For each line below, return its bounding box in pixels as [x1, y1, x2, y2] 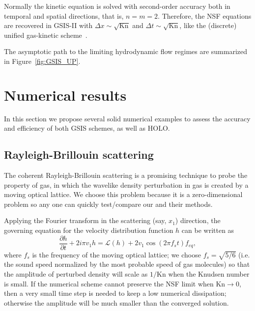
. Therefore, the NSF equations [158, 10, 252, 21]
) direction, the [175, 215, 221, 226]
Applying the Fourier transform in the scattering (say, [4, 215, 167, 226]
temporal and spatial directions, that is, [4, 10, 124, 21]
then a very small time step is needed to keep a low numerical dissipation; [4, 288, 227, 298]
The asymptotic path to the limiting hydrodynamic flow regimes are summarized [4, 46, 248, 57]
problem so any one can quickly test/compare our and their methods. [4, 198, 213, 209]
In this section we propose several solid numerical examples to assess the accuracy [4, 113, 251, 123]
